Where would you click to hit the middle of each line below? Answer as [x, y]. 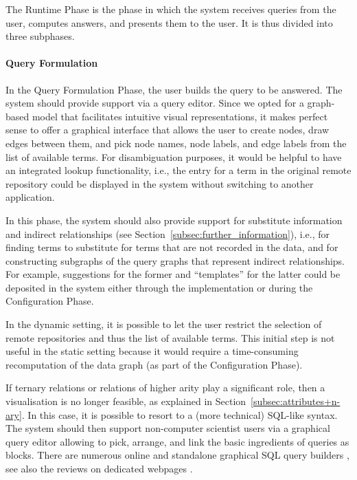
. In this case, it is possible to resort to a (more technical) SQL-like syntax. [180, 414]
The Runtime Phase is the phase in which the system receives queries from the [171, 9]
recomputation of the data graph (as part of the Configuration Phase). [154, 364]
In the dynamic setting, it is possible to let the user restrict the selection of [164, 324]
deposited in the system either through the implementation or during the [159, 287]
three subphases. [40, 36]
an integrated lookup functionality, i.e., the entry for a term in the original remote [178, 170]
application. [30, 197]
